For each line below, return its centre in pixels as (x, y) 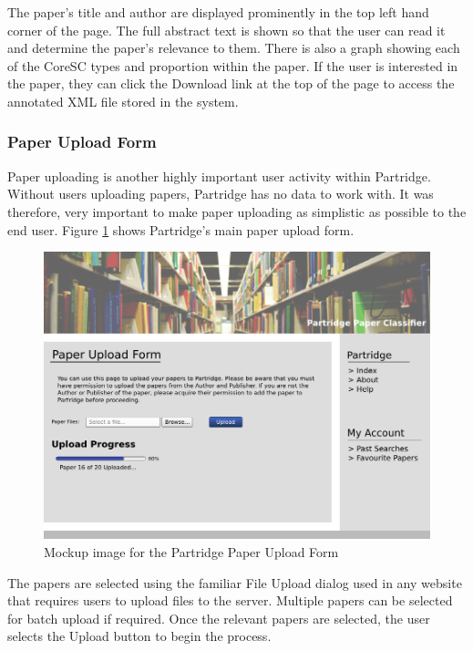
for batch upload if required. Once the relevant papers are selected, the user (219, 618)
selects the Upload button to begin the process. (139, 636)
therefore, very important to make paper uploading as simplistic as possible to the (237, 211)
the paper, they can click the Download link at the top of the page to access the (231, 83)
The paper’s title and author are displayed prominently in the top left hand (218, 12)
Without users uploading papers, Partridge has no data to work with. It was (221, 194)
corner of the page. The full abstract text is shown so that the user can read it (226, 30)
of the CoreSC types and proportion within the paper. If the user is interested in (233, 65)
